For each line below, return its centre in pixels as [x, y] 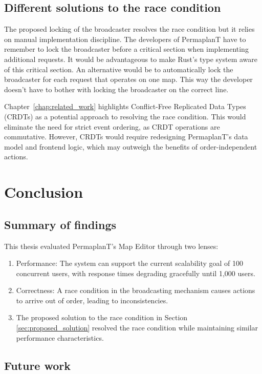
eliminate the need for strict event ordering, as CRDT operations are [112, 126]
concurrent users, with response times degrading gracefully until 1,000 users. [136, 273]
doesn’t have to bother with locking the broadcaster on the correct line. [116, 89]
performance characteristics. [60, 337]
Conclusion [44, 192]
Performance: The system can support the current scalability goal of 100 [130, 263]
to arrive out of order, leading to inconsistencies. [92, 300]
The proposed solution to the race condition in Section [102, 317]
